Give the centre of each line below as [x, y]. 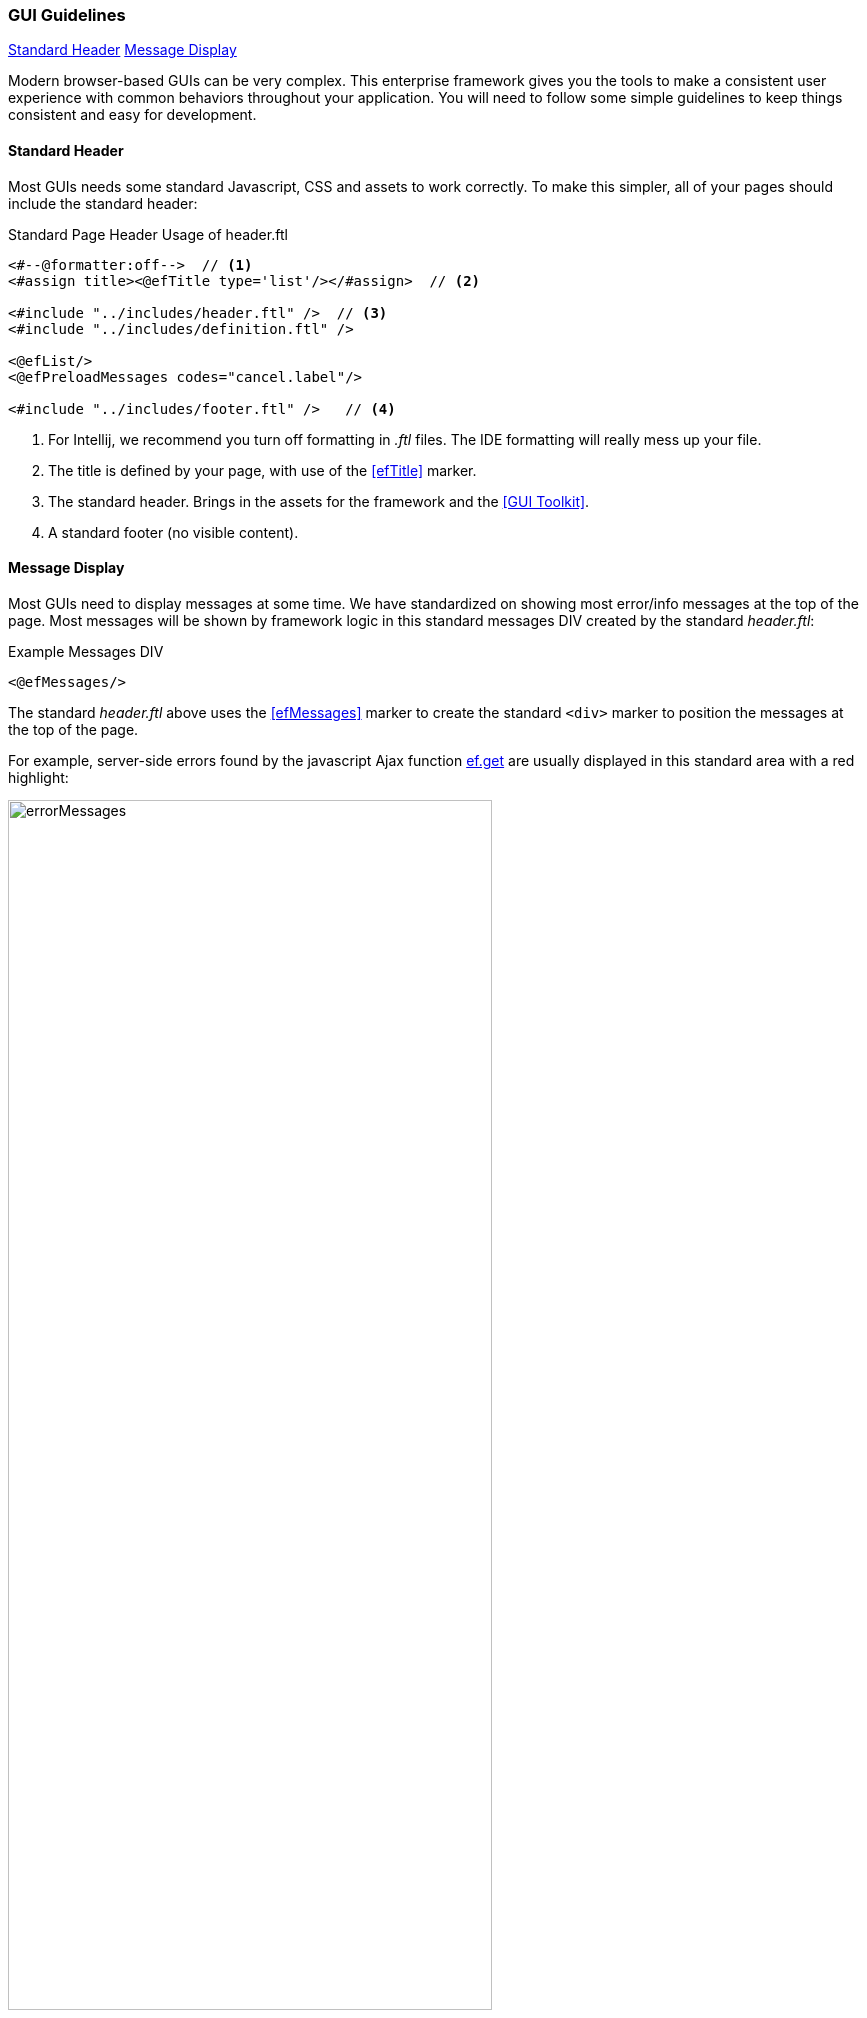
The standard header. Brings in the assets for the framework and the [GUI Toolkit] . [319, 501]
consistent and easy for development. [132, 115]
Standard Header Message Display [122, 50]
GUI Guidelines [67, 15]
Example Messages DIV [86, 651]
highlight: [38, 777]
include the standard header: [103, 203]
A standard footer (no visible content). [173, 532]
